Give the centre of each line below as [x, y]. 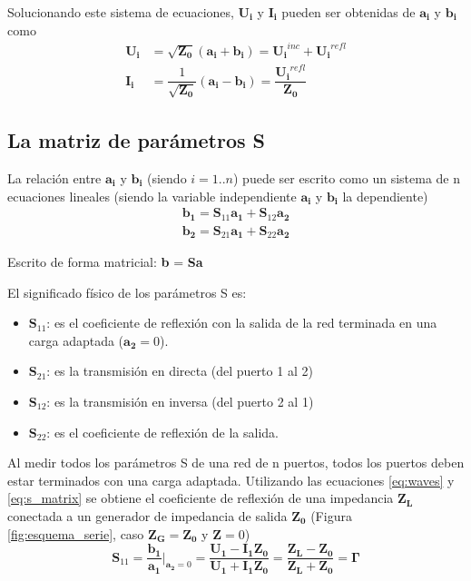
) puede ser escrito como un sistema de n [347, 177]
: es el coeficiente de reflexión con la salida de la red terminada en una [242, 323]
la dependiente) [385, 196]
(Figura [331, 516]
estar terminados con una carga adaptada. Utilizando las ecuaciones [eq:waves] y [231, 480]
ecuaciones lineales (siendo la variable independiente [152, 196]
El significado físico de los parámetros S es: [127, 292]
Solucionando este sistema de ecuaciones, [121, 12]
